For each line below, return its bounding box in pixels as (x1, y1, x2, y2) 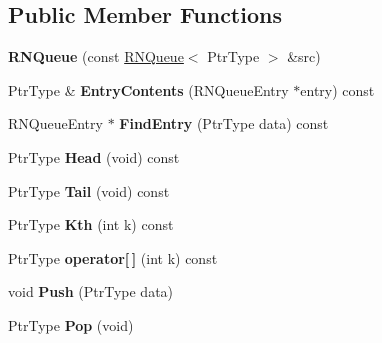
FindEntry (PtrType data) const (119, 113, 329, 134)
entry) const (300, 79, 375, 100)
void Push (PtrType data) (8, 281, 174, 302)
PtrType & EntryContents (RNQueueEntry (8, 79, 289, 100)
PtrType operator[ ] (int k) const (8, 247, 218, 268)
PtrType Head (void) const (8, 146, 180, 167)
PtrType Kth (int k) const (8, 214, 174, 235)
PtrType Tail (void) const (8, 180, 170, 201)
